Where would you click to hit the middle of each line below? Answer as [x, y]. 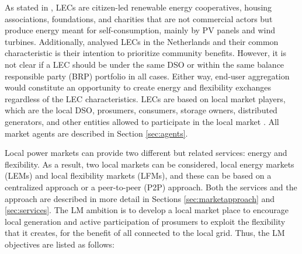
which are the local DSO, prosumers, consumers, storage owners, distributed [141, 110]
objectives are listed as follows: [60, 244]
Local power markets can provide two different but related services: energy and [146, 153]
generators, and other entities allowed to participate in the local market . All [142, 121]
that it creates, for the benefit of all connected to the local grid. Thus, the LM [145, 233]
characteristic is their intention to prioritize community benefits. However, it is [145, 53]
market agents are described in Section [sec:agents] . [96, 133]
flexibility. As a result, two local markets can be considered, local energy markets [150, 164]
